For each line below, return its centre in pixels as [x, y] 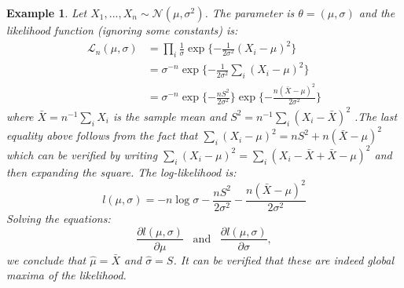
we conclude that [46, 259]
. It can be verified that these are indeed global [283, 259]
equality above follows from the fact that [102, 135]
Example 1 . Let [47, 13]
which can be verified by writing [82, 154]
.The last [376, 116]
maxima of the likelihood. [66, 275]
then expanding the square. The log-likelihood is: [121, 171]
